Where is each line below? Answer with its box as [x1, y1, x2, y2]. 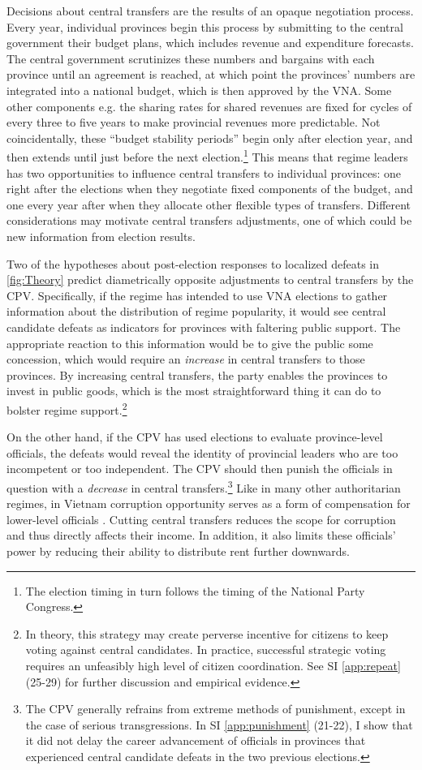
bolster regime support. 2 [6, 398, 127, 418]
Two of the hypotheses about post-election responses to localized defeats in [6, 255, 380, 272]
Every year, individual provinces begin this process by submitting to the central [6, 18, 403, 35]
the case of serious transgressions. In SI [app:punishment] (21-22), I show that [25, 716, 413, 733]
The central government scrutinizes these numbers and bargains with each [6, 49, 375, 67]
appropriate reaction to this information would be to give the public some [6, 334, 373, 351]
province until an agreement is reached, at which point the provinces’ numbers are [6, 66, 416, 83]
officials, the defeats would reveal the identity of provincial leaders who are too [6, 444, 398, 461]
